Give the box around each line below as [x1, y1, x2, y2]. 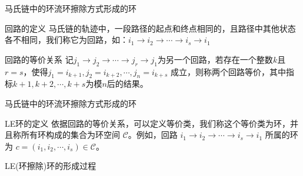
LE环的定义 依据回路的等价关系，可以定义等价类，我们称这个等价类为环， [5, 117, 290, 129]
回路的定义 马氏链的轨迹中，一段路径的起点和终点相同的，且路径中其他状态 [5, 22, 296, 34]
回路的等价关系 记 [5, 53, 74, 65]
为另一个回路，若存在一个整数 [157, 53, 273, 65]
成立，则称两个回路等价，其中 [170, 65, 286, 77]
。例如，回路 [128, 128, 178, 141]
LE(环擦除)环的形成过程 [5, 160, 96, 172]
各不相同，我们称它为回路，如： [5, 33, 128, 46]
